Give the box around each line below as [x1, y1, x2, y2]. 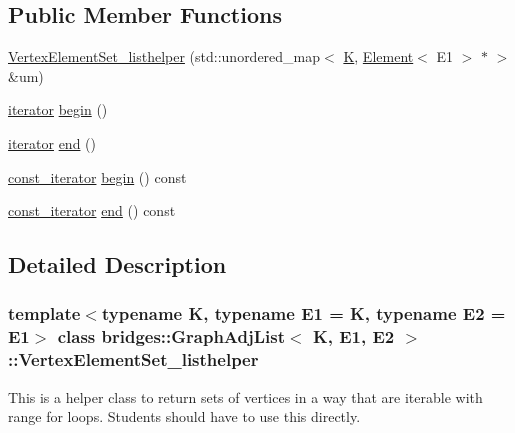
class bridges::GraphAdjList [57, 324, 286, 349]
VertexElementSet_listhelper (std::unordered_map [8, 46, 321, 67]
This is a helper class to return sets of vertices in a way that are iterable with [8, 386, 483, 407]
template [8, 301, 81, 326]
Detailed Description [8, 249, 227, 280]
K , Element [343, 46, 414, 67]
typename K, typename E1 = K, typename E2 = [101, 301, 506, 326]
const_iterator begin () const [8, 166, 187, 187]
